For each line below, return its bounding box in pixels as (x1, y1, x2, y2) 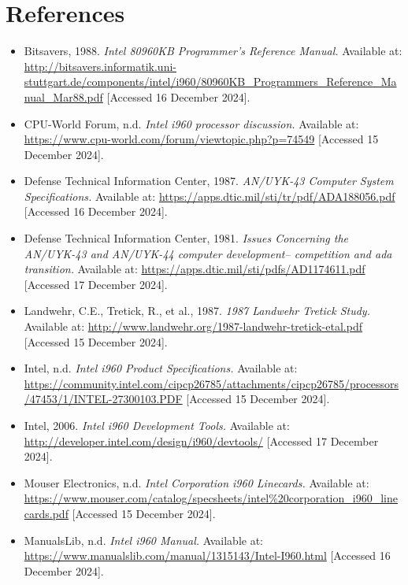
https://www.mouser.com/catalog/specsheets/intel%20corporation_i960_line (24, 490, 398, 506)
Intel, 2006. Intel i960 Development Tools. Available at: (24, 417, 290, 433)
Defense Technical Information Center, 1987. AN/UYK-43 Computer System (24, 172, 394, 189)
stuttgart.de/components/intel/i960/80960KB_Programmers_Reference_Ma (24, 73, 397, 90)
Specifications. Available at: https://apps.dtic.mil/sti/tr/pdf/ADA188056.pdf (24, 187, 395, 204)
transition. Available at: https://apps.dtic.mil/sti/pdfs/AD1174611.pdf (24, 261, 365, 277)
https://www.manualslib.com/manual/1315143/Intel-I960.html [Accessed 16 (24, 547, 391, 564)
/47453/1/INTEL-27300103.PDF (24, 391, 183, 407)
